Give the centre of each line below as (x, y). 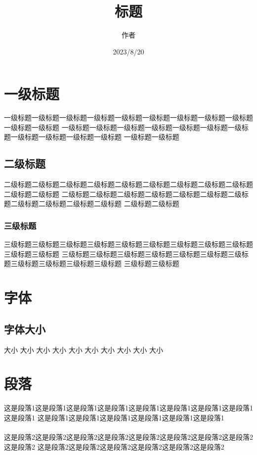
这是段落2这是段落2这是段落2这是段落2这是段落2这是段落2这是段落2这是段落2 (128, 436)
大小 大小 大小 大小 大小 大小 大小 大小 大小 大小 (84, 349)
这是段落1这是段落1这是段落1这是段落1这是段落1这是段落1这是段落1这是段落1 (128, 408)
